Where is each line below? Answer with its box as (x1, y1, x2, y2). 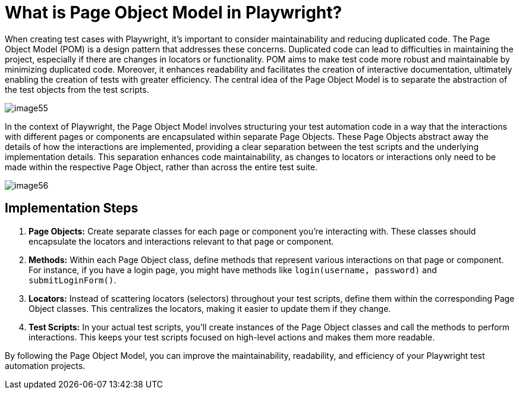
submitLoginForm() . (29, 274, 117, 285)
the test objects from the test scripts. (5, 84, 149, 95)
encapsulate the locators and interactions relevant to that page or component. (29, 236, 334, 246)
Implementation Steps (5, 201, 139, 216)
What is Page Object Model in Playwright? (5, 2, 342, 23)
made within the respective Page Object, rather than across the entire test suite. (5, 161, 317, 172)
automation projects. (5, 360, 86, 371)
